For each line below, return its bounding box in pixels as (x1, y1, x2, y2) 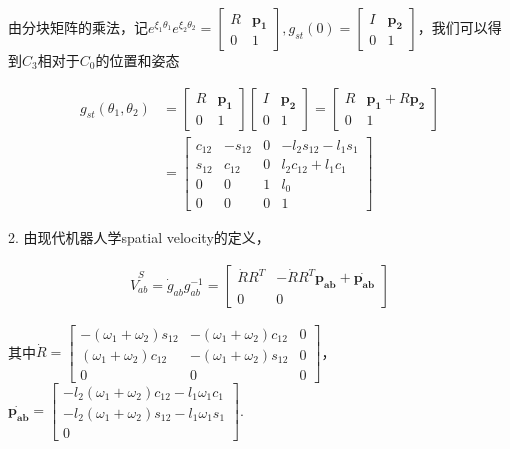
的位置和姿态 (95, 50, 180, 70)
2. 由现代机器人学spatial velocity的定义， (8, 227, 270, 248)
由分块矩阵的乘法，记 (8, 17, 148, 37)
